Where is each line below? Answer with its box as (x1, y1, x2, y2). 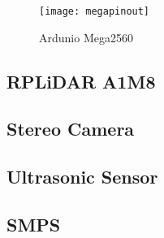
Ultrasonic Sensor (6, 164, 158, 189)
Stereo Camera (6, 116, 135, 141)
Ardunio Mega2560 (39, 28, 133, 45)
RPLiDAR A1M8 (6, 68, 156, 93)
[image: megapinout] (39, 6, 150, 17)
